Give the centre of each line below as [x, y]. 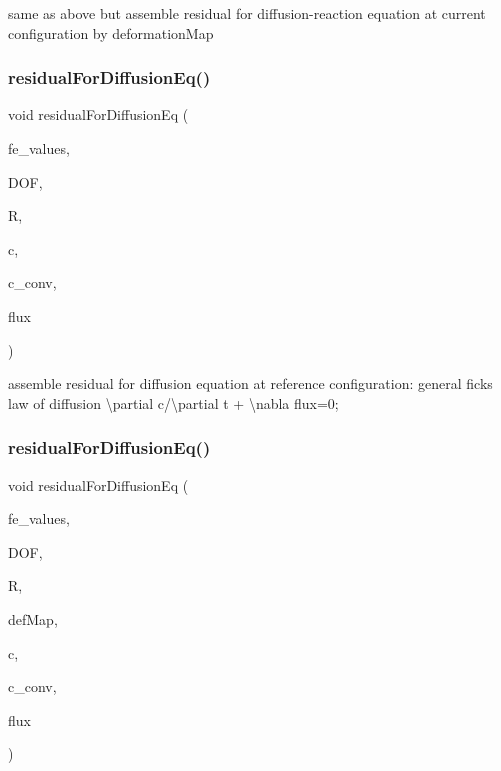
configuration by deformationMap [111, 32]
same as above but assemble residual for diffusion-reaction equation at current [247, 13]
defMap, [33, 618]
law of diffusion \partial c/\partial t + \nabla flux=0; [173, 402]
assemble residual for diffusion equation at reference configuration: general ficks [250, 383]
